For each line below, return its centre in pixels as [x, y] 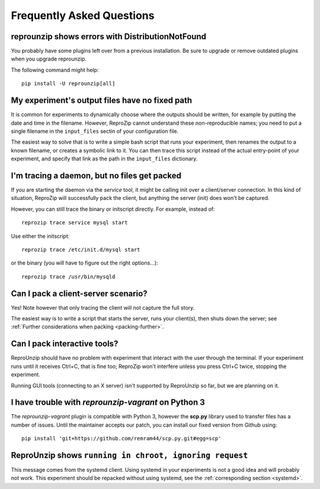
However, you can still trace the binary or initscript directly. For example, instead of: [113, 209]
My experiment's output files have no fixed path [102, 101]
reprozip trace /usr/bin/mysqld [68, 277]
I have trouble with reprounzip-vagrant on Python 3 [108, 403]
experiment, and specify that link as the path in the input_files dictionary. [104, 159]
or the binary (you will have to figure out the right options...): [84, 263]
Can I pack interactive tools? [65, 344]
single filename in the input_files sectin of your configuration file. [95, 131]
